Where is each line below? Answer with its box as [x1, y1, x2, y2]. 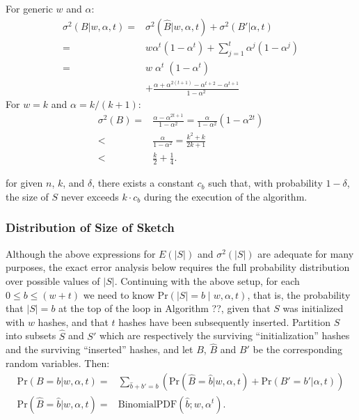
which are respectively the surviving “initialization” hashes [99, 328, 350, 343]
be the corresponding [253, 342, 343, 357]
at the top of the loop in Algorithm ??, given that [58, 301, 271, 316]
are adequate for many [257, 246, 354, 260]
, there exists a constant [92, 176, 194, 190]
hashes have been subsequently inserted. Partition [118, 314, 331, 329]
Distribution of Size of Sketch [6, 219, 175, 236]
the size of [6, 189, 49, 203]
